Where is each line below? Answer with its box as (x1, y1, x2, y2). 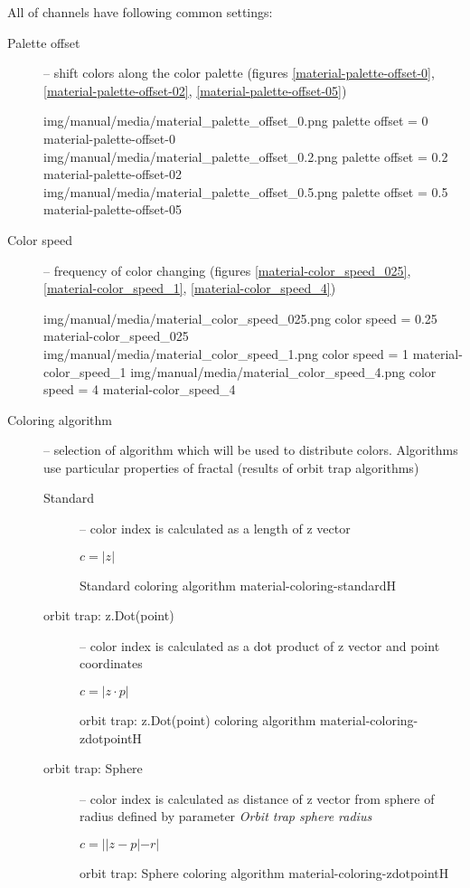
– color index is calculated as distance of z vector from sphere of (80, 789, 435, 808)
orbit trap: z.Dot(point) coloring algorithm (80, 711, 316, 730)
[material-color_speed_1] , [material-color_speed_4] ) (43, 279, 336, 298)
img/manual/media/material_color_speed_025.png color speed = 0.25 (43, 308, 437, 327)
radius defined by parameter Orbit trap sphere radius (80, 807, 372, 826)
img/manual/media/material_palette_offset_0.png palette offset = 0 (43, 111, 428, 130)
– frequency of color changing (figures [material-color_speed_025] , (43, 260, 411, 279)
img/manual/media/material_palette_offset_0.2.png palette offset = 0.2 (43, 146, 448, 165)
